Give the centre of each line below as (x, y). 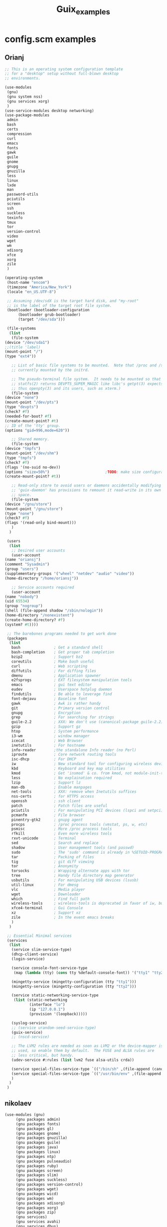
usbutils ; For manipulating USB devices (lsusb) (75, 880)
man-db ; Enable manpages (52, 787)
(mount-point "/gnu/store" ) (34, 509)
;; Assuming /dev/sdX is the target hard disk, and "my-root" (73, 301)
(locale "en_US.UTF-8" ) (31, 292)
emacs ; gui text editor (52, 685)
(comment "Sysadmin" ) (27, 564)
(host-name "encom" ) (28, 283)
